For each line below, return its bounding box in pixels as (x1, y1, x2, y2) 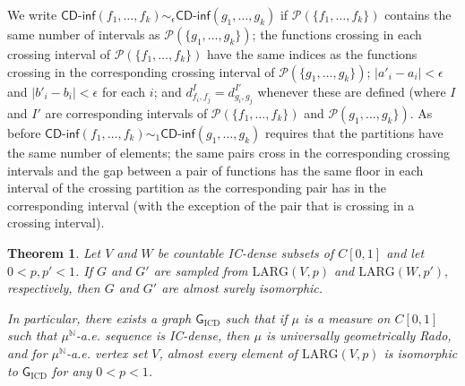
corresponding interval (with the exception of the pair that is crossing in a (7, 195, 415, 214)
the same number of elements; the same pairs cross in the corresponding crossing (7, 143, 450, 161)
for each (101, 81, 146, 100)
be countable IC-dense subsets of (157, 243, 334, 262)
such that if (225, 308, 288, 327)
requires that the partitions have (265, 124, 443, 142)
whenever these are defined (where (257, 81, 446, 100)
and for (7, 343, 47, 362)
